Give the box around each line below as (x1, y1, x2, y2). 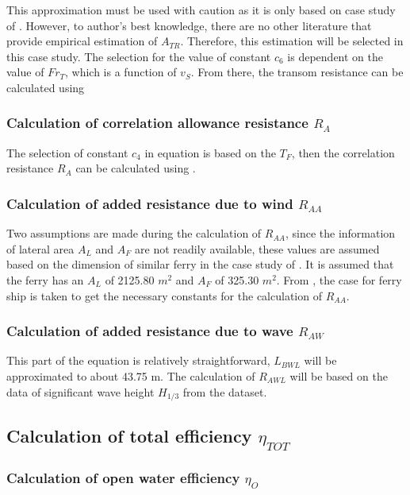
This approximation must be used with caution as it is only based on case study (6, 2, 396, 17)
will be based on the (289, 367, 388, 384)
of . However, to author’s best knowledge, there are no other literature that (6, 17, 372, 33)
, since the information (285, 225, 396, 242)
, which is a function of (64, 64, 177, 80)
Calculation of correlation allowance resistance (6, 113, 308, 133)
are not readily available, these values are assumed (135, 240, 380, 257)
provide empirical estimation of (6, 33, 158, 49)
